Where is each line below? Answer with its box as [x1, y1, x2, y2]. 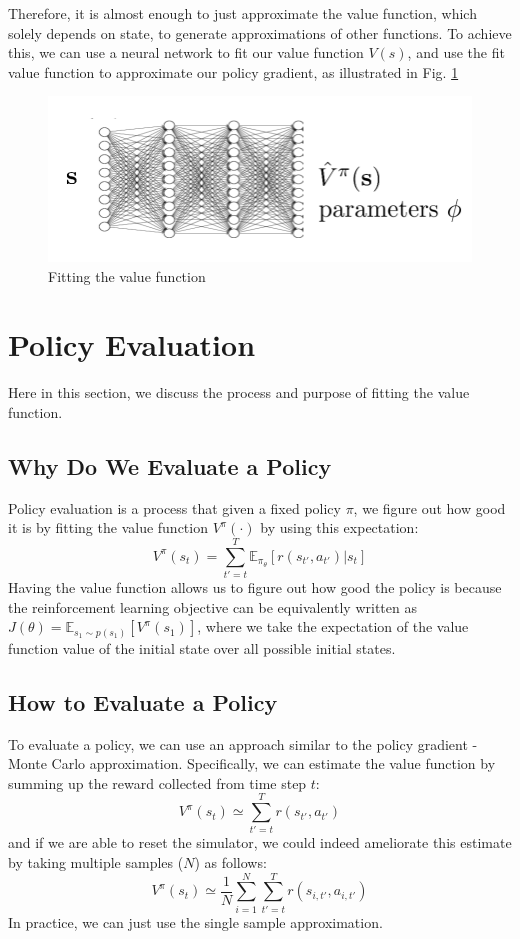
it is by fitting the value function [8, 517, 208, 538]
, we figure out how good [353, 497, 506, 518]
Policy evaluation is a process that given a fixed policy [8, 497, 341, 518]
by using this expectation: [260, 517, 419, 538]
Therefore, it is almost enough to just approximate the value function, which [8, 3, 477, 23]
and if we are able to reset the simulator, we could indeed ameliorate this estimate [8, 832, 512, 853]
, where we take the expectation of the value [197, 616, 469, 637]
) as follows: [194, 852, 267, 872]
